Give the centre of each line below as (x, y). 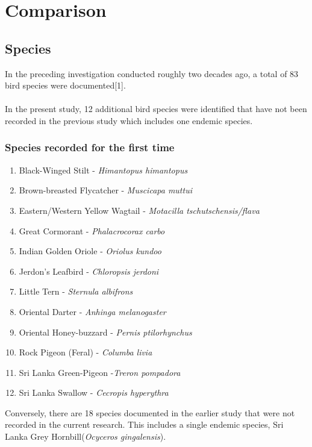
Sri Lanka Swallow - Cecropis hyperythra (94, 392)
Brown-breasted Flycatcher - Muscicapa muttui (105, 190)
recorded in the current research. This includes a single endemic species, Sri (144, 424)
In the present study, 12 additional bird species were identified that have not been (156, 109)
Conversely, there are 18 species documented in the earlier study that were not (150, 412)
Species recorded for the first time (90, 147)
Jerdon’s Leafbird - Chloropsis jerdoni (89, 271)
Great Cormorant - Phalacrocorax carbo (92, 230)
